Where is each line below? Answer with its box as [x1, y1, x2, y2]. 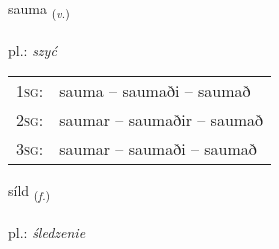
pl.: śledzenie [8, 222, 86, 243]
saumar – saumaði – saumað [59, 137, 257, 161]
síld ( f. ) [8, 180, 51, 204]
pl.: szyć [8, 39, 57, 60]
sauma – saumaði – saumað [59, 79, 251, 103]
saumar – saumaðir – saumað [59, 108, 264, 132]
